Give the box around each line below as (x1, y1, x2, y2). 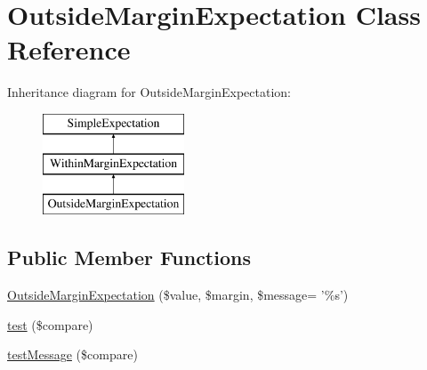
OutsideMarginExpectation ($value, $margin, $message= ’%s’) (7, 286, 349, 304)
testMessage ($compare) (7, 345, 138, 364)
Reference (7, 31, 131, 68)
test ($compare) (7, 315, 93, 334)
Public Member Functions (7, 244, 251, 271)
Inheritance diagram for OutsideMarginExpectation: (7, 83, 291, 101)
